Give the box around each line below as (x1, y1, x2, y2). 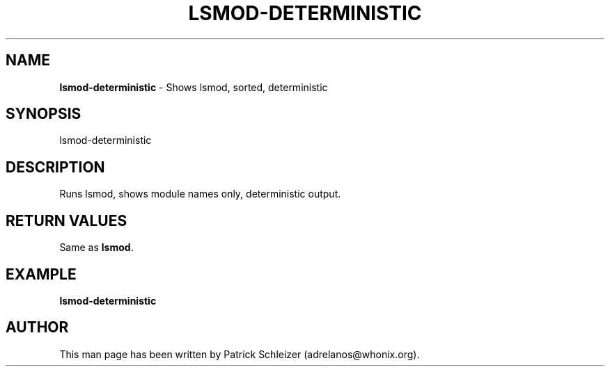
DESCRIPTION (6, 158, 105, 176)
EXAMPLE (6, 265, 77, 283)
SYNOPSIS (6, 105, 81, 123)
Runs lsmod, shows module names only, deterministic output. (59, 188, 341, 200)
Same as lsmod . (59, 241, 134, 254)
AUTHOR (6, 318, 69, 337)
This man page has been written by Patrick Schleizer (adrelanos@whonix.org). (59, 348, 420, 360)
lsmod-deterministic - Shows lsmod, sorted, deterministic (59, 81, 328, 93)
